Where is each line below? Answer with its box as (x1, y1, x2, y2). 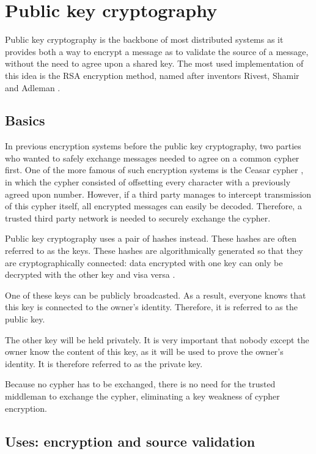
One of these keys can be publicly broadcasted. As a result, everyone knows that (5, 288, 306, 301)
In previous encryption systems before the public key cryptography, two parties (5, 140, 301, 152)
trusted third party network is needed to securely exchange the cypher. (5, 211, 271, 224)
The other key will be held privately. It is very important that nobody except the (5, 333, 309, 346)
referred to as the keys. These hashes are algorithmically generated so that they (5, 244, 303, 257)
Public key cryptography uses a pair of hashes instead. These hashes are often (5, 232, 296, 245)
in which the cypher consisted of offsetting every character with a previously (5, 176, 291, 188)
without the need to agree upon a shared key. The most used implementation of (5, 57, 304, 70)
